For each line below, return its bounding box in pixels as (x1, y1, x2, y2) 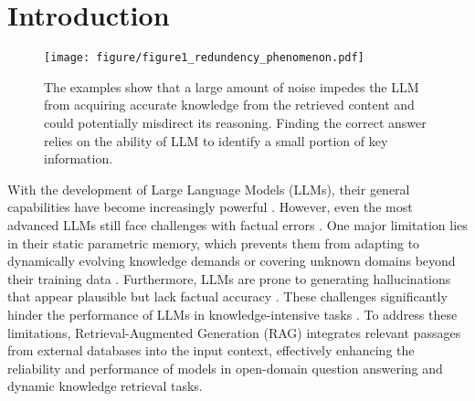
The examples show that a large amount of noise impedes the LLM (44, 77, 419, 96)
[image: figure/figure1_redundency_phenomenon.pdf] (44, 51, 364, 65)
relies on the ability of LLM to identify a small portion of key (44, 131, 388, 150)
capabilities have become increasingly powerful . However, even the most (7, 197, 413, 216)
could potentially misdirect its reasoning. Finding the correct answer (44, 112, 427, 132)
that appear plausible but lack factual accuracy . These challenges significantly (7, 287, 448, 306)
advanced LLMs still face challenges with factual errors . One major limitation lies (7, 215, 468, 234)
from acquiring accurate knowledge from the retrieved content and (44, 95, 415, 114)
